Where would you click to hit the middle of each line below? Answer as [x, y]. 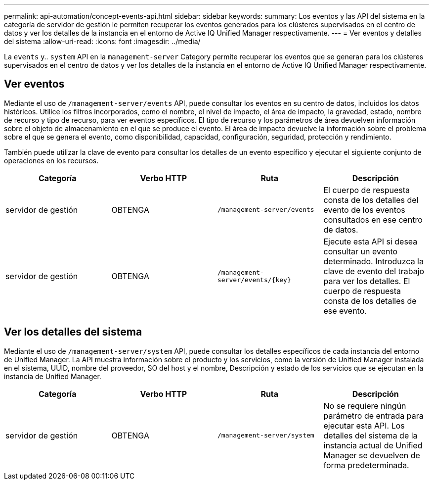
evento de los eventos [364, 210]
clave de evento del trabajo [374, 271]
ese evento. [345, 311]
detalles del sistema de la [370, 435]
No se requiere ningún [365, 406]
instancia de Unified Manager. [53, 376]
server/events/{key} [254, 280]
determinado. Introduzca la [373, 261]
